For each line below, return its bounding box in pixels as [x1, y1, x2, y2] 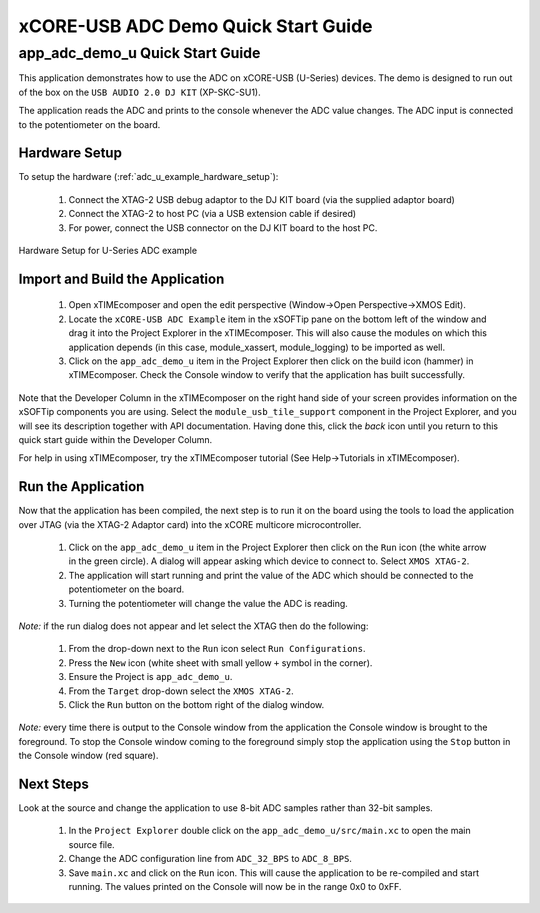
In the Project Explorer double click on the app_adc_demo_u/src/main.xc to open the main [68, 825, 471, 837]
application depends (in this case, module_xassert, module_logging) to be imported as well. [68, 341, 445, 353]
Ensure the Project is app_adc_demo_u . [68, 671, 233, 683]
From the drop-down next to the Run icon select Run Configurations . [68, 643, 366, 655]
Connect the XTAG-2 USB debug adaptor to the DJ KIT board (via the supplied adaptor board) [68, 193, 455, 205]
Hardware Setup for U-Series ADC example [18, 245, 198, 257]
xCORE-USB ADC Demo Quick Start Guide [18, 15, 374, 37]
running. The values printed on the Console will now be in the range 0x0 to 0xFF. [68, 880, 402, 892]
